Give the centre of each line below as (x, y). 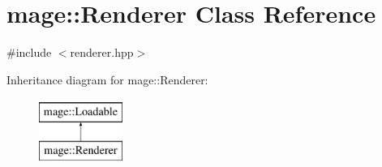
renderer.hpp (102, 52)
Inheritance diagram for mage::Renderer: (107, 79)
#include (29, 52)
